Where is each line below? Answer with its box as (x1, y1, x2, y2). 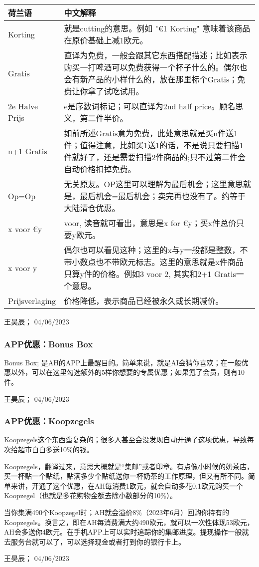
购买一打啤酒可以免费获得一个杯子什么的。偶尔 (64, 61, 240, 73)
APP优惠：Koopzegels (4, 415, 94, 427)
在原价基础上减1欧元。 (64, 34, 148, 46)
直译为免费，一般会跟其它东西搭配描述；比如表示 (64, 49, 248, 61)
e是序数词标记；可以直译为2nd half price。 (64, 100, 220, 112)
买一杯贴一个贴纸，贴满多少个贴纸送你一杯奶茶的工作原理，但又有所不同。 (4, 471, 248, 481)
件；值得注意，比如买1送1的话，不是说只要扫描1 (64, 139, 244, 151)
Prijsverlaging (8, 294, 56, 306)
